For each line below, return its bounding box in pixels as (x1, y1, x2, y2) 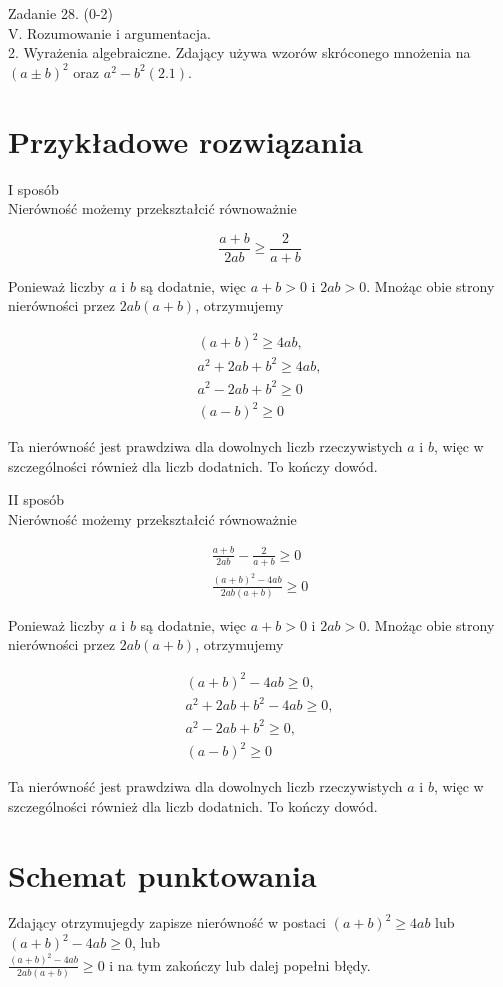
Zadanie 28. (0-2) (8, 3, 113, 23)
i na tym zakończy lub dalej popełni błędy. (109, 954, 371, 975)
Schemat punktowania (8, 854, 317, 895)
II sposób (8, 489, 65, 510)
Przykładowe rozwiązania (8, 120, 363, 161)
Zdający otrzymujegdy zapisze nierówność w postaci (8, 912, 327, 933)
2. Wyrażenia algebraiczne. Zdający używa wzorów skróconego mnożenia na (8, 42, 471, 63)
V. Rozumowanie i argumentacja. (8, 22, 211, 43)
